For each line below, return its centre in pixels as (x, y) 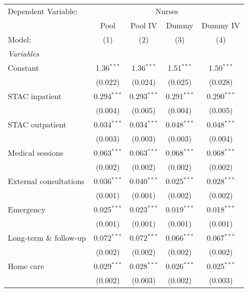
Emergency (27, 209)
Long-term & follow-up (47, 238)
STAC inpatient (35, 96)
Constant (23, 68)
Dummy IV (221, 25)
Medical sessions (36, 153)
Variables (24, 53)
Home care (26, 266)
